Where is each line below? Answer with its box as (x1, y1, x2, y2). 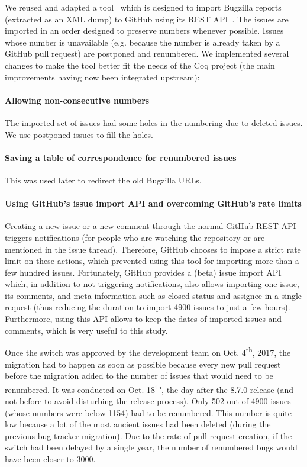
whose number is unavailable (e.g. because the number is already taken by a (5, 36, 280, 48)
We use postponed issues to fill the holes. (5, 128, 153, 140)
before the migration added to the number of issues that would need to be (5, 369, 273, 382)
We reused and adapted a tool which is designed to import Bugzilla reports (5, 1, 282, 13)
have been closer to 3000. (5, 452, 96, 465)
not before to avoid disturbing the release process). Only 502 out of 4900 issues (5, 394, 291, 407)
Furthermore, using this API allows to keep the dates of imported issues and (5, 313, 282, 325)
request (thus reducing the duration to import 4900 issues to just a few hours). (5, 301, 290, 313)
